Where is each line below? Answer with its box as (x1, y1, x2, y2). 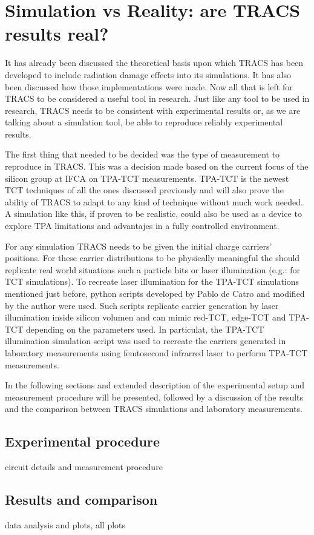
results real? (5, 21, 109, 46)
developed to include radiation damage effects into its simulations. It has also (5, 68, 291, 81)
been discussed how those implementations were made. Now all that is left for (5, 80, 293, 93)
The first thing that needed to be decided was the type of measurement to (5, 148, 280, 161)
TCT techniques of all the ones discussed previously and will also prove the (5, 184, 284, 196)
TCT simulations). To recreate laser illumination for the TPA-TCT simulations (5, 275, 299, 288)
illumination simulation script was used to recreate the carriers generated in (5, 334, 286, 347)
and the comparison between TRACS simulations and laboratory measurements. (5, 402, 303, 415)
